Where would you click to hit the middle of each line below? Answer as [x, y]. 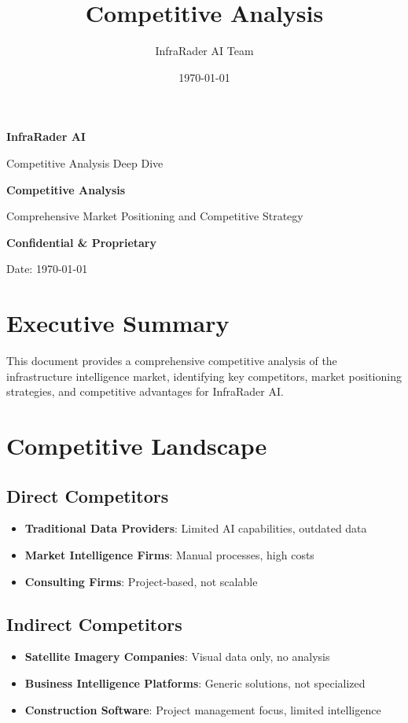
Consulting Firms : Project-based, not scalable [141, 581]
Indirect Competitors [94, 623]
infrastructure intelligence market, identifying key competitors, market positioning [204, 376]
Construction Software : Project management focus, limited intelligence [203, 709]
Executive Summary [118, 323]
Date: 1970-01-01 [47, 269]
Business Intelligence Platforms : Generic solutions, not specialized [195, 682]
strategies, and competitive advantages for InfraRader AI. [145, 391]
